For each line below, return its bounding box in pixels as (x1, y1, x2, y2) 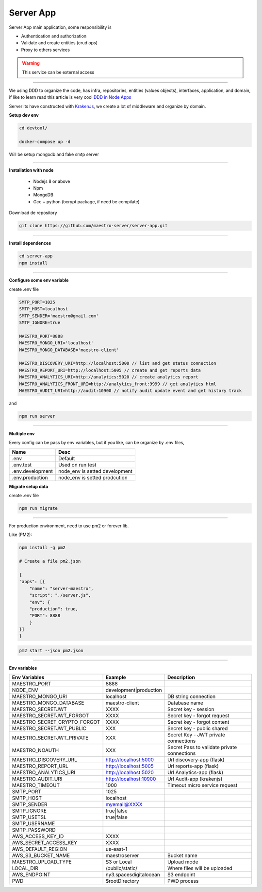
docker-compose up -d (19, 139, 71, 144)
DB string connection (167, 693, 216, 700)
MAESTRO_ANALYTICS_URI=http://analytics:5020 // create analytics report (19, 375, 198, 380)
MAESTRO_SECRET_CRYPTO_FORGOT (12, 719, 100, 726)
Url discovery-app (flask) (167, 756, 225, 763)
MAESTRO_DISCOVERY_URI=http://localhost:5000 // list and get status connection (19, 360, 216, 366)
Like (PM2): (9, 532, 33, 537)
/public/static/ (105, 865, 138, 872)
